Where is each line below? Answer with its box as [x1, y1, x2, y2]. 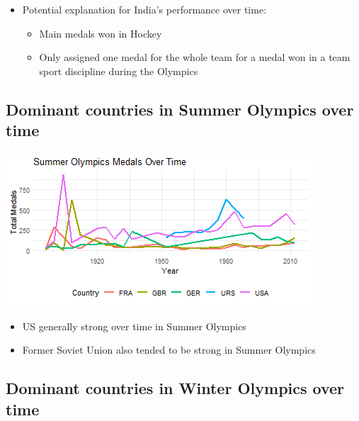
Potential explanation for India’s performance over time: [22, 2, 267, 16]
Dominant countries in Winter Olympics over [6, 377, 345, 399]
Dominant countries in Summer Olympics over [6, 98, 354, 120]
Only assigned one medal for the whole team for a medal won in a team [39, 50, 351, 64]
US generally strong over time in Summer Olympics [22, 318, 246, 333]
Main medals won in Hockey [39, 26, 162, 40]
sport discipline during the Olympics [39, 63, 198, 78]
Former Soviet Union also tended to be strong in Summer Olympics [22, 342, 316, 357]
